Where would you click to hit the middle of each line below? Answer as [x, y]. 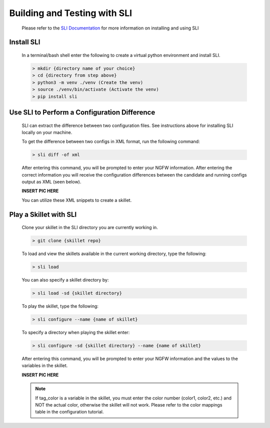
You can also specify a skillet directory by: [65, 280]
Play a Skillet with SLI [43, 214]
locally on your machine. [47, 132]
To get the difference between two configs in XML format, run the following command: [111, 141]
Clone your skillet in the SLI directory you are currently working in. [90, 227]
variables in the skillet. [45, 365]
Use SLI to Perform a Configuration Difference [82, 112]
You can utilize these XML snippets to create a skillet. [77, 200]
